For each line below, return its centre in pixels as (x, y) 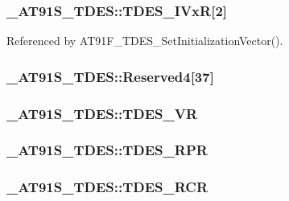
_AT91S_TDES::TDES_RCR (107, 187)
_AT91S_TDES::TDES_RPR (107, 150)
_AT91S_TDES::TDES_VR (102, 113)
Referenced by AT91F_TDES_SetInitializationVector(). (145, 41)
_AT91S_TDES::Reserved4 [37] (110, 76)
